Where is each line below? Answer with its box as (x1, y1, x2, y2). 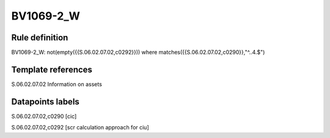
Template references (11, 64, 93, 74)
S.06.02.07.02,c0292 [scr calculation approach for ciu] (11, 124, 149, 131)
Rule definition (11, 32, 68, 43)
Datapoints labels (11, 96, 79, 107)
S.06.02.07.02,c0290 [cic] (11, 112, 77, 120)
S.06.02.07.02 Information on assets (11, 80, 102, 88)
